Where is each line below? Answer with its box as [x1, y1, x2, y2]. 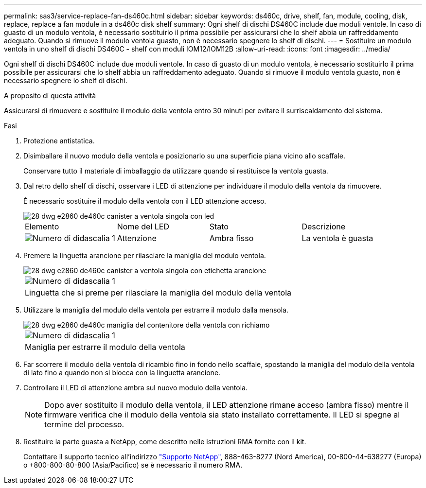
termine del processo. [44, 419, 124, 429]
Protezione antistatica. [23, 137, 95, 145]
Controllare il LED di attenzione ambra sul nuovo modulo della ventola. [23, 383, 248, 392]
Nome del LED [117, 222, 170, 231]
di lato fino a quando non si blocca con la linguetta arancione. [23, 368, 221, 377]
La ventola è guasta [302, 233, 373, 243]
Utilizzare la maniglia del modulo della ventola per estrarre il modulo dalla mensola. [23, 306, 289, 314]
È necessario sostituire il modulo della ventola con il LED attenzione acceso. [23, 197, 266, 205]
